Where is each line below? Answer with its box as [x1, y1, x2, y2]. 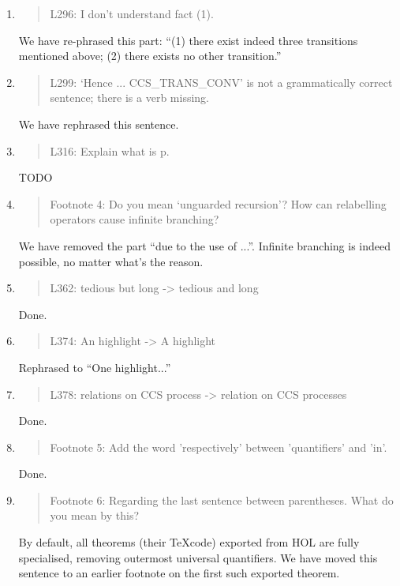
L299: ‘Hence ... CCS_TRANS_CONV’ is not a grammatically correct [50, 73, 393, 90]
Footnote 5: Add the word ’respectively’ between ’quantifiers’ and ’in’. [50, 438, 387, 455]
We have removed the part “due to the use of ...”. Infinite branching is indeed [18, 237, 391, 254]
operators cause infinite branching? [50, 211, 219, 227]
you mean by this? [50, 507, 140, 524]
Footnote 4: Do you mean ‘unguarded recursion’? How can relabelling [50, 195, 387, 212]
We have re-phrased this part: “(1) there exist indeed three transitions [18, 32, 358, 48]
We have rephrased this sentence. [18, 115, 179, 132]
